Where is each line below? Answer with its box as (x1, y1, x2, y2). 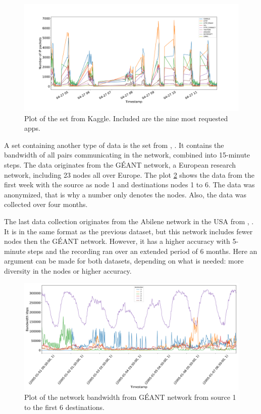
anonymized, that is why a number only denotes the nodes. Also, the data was (4, 189, 246, 199)
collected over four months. (4, 199, 88, 210)
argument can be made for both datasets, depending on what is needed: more (4, 255, 244, 266)
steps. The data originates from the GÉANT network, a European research (4, 159, 236, 170)
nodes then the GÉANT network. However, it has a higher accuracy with (4, 236, 230, 246)
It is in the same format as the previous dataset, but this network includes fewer (4, 226, 253, 236)
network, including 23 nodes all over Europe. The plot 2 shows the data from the (4, 169, 255, 180)
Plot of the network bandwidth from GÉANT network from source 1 (24, 392, 236, 402)
